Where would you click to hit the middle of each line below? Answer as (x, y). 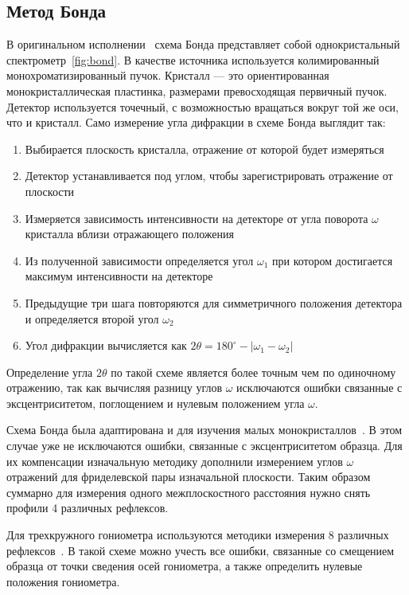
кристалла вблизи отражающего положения (129, 234)
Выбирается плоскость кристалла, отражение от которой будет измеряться (204, 149)
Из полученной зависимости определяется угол (139, 260)
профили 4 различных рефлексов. (88, 508)
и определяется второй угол (92, 318)
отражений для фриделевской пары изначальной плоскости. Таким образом (189, 477)
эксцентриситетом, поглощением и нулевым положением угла (156, 403)
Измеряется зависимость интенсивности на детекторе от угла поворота (197, 218)
